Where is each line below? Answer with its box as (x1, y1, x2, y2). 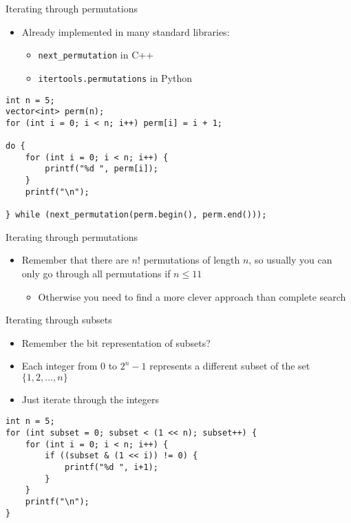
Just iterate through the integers (21, 392, 159, 406)
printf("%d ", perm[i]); (45, 164, 158, 174)
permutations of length (143, 253, 240, 267)
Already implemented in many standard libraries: (21, 24, 230, 39)
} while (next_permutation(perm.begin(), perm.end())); (6, 210, 267, 220)
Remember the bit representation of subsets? (21, 335, 211, 350)
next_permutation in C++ (38, 47, 154, 62)
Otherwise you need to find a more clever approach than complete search (38, 289, 346, 303)
